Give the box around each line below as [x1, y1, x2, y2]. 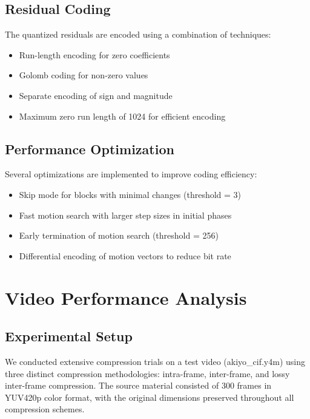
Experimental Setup [5, 327, 133, 346]
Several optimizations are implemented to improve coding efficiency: [5, 168, 257, 180]
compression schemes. [5, 403, 85, 415]
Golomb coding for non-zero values [19, 69, 148, 81]
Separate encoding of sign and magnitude [19, 89, 173, 101]
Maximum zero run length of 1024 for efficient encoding [19, 109, 226, 122]
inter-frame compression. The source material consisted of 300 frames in [5, 379, 272, 392]
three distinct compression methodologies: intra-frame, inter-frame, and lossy [5, 367, 290, 380]
